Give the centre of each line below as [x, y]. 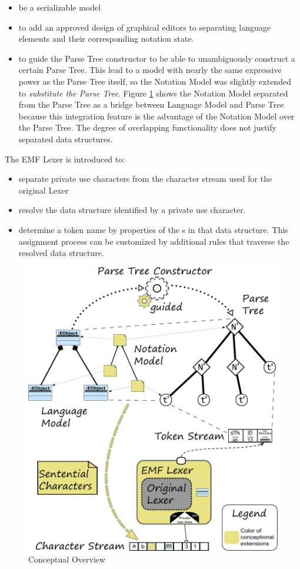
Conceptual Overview [67, 559]
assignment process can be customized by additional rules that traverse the [154, 241]
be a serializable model [60, 7]
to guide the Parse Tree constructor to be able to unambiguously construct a [157, 58]
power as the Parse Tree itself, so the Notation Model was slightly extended [155, 81]
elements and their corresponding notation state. [106, 39]
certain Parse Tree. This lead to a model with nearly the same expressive [150, 70]
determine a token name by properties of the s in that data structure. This [153, 229]
